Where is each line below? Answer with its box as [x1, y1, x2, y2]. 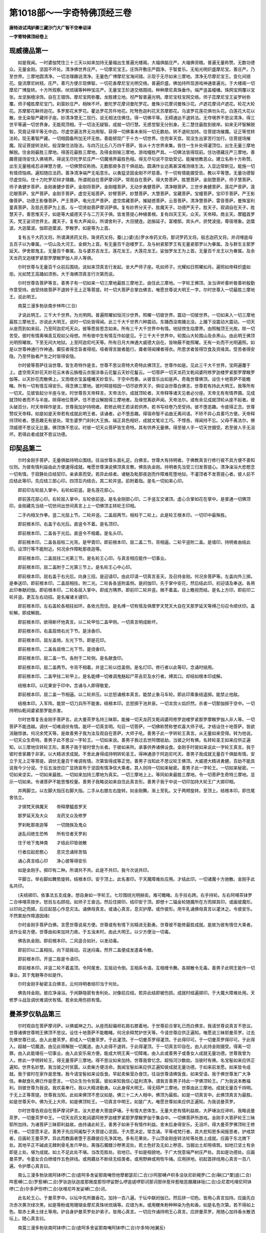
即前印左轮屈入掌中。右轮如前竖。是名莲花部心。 [17, 487, 117, 493]
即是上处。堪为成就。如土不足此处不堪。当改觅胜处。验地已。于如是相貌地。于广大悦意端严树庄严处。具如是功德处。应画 [9, 1149, 255, 1155]
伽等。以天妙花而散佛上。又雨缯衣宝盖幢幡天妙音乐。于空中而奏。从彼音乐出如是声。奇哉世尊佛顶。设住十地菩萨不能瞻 [9, 376, 251, 382]
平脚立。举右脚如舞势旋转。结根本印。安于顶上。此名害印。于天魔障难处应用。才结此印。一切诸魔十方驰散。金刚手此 [17, 876, 255, 882]
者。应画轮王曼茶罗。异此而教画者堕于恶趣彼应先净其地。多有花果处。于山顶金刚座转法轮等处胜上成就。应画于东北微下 [9, 1135, 251, 1141]
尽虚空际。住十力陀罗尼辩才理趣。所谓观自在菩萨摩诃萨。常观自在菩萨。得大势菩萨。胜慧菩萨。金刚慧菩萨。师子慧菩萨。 [9, 177, 255, 182]
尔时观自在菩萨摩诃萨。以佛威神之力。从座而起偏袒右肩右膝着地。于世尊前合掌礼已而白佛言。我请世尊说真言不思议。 [17, 1022, 255, 1028]
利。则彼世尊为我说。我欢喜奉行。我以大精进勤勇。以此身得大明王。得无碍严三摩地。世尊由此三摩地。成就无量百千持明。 [9, 1085, 255, 1091]
